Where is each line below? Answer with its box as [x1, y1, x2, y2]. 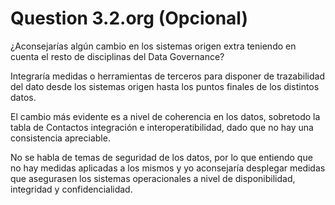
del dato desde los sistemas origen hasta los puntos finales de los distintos [10, 80, 320, 92]
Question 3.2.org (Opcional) [10, 7, 249, 30]
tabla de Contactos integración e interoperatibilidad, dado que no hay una [10, 121, 314, 133]
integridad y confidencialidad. [10, 183, 133, 195]
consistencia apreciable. [10, 132, 111, 144]
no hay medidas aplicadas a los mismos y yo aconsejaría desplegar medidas [10, 162, 326, 174]
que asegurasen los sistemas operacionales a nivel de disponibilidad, [10, 172, 296, 184]
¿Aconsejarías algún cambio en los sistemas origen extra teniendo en [10, 40, 297, 52]
